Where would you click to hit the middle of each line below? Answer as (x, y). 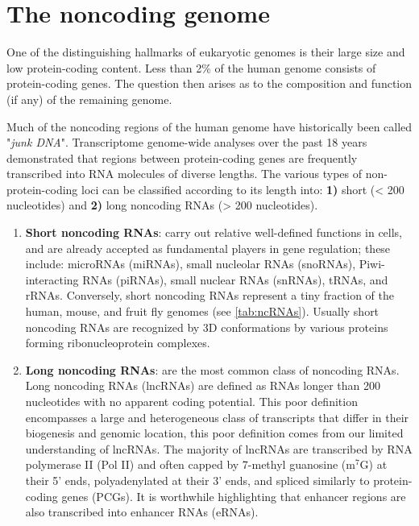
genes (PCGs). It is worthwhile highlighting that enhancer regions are (234, 496)
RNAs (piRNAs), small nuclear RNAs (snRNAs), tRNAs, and (235, 279)
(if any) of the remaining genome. (89, 99)
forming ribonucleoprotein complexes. (118, 343)
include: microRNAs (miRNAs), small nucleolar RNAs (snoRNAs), (191, 264)
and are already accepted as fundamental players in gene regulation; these (208, 248)
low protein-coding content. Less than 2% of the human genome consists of (191, 67)
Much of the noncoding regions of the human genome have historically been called (209, 126)
